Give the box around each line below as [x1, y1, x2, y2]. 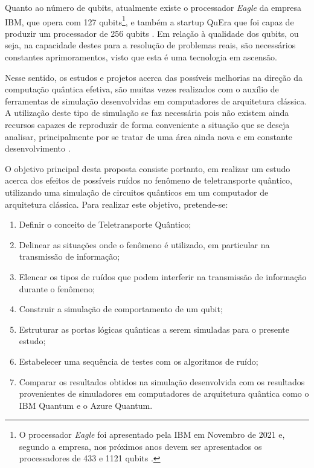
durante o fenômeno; [19, 282, 95, 295]
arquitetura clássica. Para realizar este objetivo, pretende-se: [5, 197, 228, 210]
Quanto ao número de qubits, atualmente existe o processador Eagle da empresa [5, 1, 301, 13]
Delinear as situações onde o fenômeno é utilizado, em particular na [19, 238, 270, 251]
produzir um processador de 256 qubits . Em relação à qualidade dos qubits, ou [5, 27, 299, 39]
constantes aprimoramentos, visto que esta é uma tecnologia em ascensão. [5, 51, 277, 63]
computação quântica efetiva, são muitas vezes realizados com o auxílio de [5, 83, 279, 95]
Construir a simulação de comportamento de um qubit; [19, 303, 223, 315]
